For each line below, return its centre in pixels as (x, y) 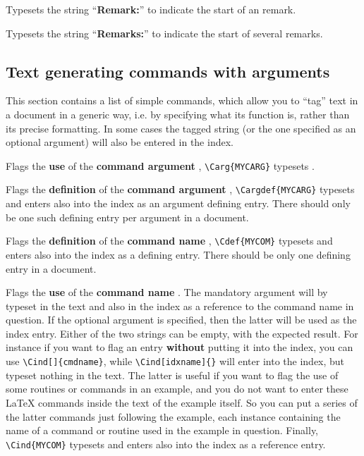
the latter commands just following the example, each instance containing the (173, 416)
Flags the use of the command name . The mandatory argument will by (167, 292)
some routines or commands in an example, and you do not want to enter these (177, 389)
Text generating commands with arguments (168, 71)
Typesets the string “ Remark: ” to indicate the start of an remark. (151, 9)
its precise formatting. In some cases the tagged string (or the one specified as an (181, 128)
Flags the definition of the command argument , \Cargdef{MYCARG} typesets (180, 189)
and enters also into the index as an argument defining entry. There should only (178, 203)
